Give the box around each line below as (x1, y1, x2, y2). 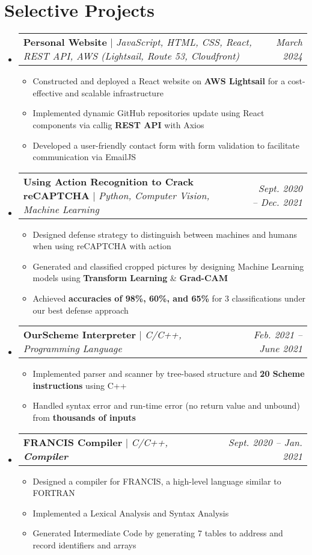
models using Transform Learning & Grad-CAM (32, 271, 228, 284)
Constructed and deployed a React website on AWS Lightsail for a (32, 75, 286, 87)
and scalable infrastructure (65, 86, 164, 99)
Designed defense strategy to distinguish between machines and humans (32, 228, 298, 240)
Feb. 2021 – (253, 327, 302, 342)
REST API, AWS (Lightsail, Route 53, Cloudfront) (23, 49, 240, 63)
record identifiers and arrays (32, 539, 136, 551)
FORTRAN (32, 486, 75, 499)
